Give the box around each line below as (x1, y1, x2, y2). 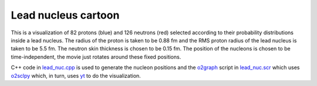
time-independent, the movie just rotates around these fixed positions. (11, 53, 181, 60)
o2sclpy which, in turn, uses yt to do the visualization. (11, 72, 141, 79)
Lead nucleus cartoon (11, 9, 120, 21)
